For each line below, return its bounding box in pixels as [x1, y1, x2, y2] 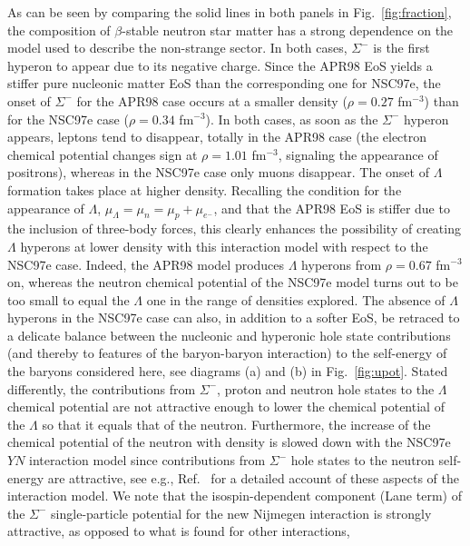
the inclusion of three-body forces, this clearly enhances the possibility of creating [7, 219, 461, 238]
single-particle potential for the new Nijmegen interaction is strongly [51, 503, 432, 522]
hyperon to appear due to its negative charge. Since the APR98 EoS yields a [7, 55, 433, 74]
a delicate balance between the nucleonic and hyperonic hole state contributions [7, 325, 451, 344]
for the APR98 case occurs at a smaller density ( [76, 91, 348, 110]
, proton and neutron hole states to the [217, 379, 435, 398]
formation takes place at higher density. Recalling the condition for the [7, 180, 402, 199]
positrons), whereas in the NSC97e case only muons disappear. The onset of [7, 163, 429, 182]
